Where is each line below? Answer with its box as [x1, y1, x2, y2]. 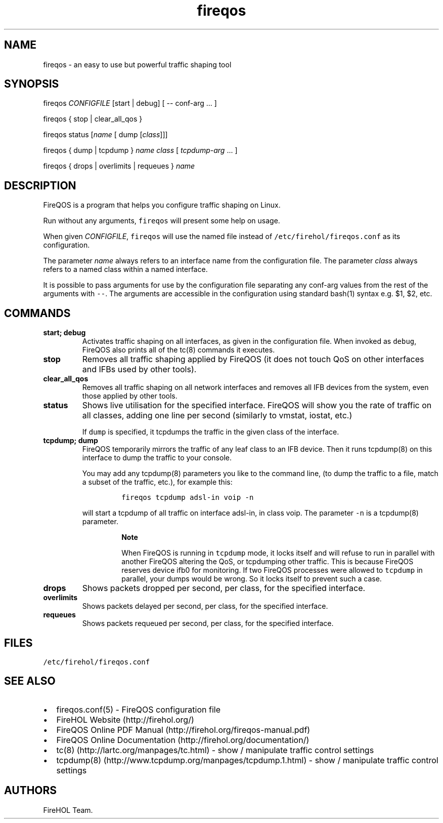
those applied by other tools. [82, 391, 178, 401]
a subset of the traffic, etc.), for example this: [82, 478, 233, 487]
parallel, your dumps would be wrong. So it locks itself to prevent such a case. [121, 574, 382, 583]
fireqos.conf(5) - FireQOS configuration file [56, 704, 221, 715]
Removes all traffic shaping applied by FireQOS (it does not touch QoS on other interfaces [82, 354, 424, 365]
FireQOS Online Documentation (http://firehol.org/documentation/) [56, 734, 309, 745]
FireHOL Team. [43, 805, 93, 814]
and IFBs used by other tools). [82, 364, 197, 375]
